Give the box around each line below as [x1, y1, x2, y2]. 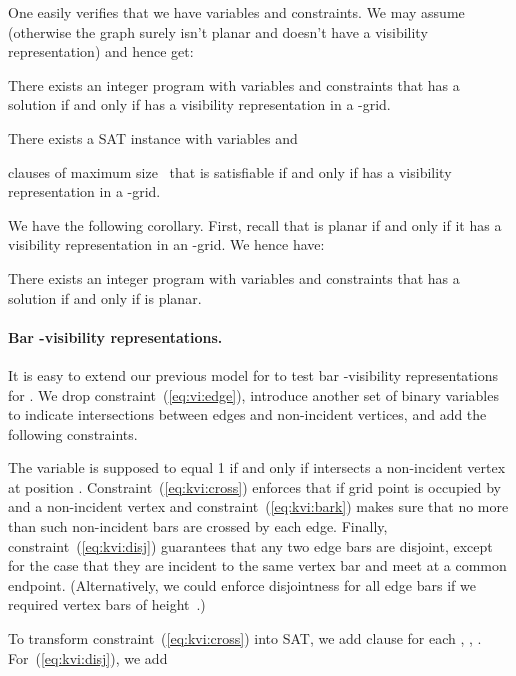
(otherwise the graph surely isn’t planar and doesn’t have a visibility [8, 21, 428, 42]
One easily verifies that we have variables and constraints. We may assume [8, 2, 465, 22]
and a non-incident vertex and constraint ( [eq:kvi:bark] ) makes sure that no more [8, 496, 509, 517]
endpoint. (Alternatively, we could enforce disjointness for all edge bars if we [8, 574, 476, 595]
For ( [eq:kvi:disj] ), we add [8, 647, 168, 668]
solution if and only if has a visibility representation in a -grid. [8, 94, 391, 115]
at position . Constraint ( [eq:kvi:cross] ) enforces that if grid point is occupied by [8, 476, 502, 497]
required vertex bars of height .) [8, 594, 206, 615]
